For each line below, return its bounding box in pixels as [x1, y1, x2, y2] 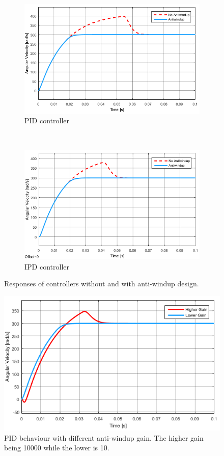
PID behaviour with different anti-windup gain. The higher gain [4, 432, 204, 443]
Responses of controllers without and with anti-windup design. [4, 278, 199, 289]
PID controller [24, 115, 69, 126]
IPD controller [24, 261, 69, 272]
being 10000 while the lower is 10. [4, 442, 109, 453]
